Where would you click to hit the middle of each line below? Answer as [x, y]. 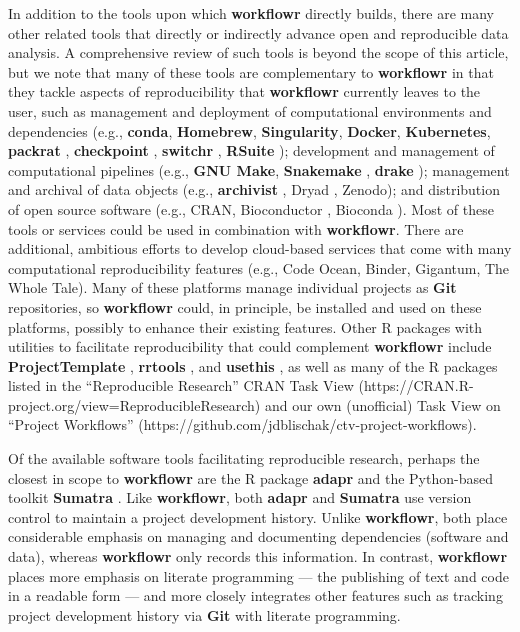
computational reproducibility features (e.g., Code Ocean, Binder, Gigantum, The [259, 267]
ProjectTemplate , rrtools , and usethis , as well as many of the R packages [253, 365]
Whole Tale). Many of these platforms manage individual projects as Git [232, 287]
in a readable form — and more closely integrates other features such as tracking [255, 595]
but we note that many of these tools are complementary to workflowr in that [251, 71]
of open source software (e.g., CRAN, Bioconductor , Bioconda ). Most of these [251, 208]
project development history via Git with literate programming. [204, 614]
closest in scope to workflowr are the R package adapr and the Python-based [250, 477]
